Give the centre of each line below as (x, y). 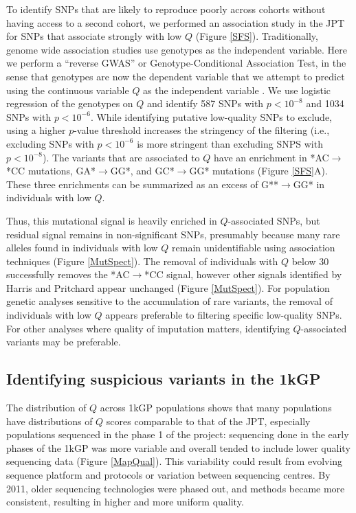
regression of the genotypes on (70, 103)
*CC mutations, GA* (51, 171)
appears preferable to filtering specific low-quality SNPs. (224, 315)
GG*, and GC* (142, 171)
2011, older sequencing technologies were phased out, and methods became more (176, 488)
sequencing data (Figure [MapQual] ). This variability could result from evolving (175, 461)
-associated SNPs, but (274, 220)
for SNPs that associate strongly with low (94, 36)
